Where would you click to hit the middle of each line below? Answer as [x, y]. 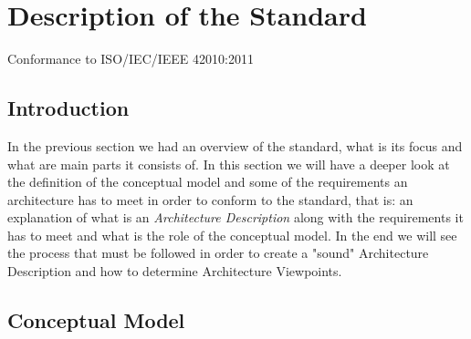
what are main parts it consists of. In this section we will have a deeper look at [229, 164]
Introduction [68, 108]
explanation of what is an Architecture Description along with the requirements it [235, 217]
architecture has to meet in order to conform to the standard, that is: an [210, 199]
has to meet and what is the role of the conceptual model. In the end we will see [232, 235]
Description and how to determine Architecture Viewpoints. [175, 271]
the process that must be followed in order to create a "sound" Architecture [218, 253]
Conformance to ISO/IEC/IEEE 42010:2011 [131, 59]
